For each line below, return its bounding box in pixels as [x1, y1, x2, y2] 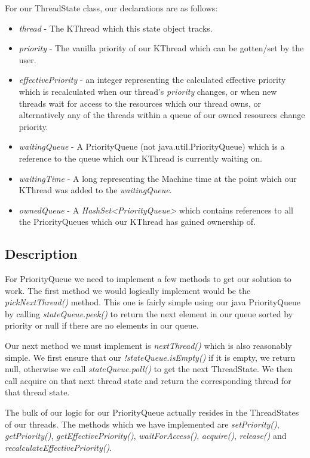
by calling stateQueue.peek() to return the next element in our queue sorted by [5, 307, 293, 320]
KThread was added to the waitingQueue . [19, 184, 172, 196]
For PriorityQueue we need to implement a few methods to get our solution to [5, 273, 291, 285]
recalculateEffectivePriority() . [5, 441, 112, 453]
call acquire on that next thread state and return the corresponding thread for [5, 374, 291, 386]
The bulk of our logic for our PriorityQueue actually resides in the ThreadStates [5, 406, 299, 419]
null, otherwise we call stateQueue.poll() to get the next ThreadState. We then [5, 363, 293, 375]
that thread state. [5, 386, 70, 398]
